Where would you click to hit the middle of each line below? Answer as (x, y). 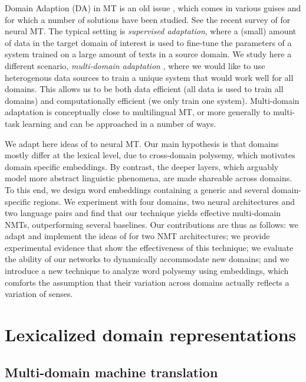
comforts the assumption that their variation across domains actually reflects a (147, 282)
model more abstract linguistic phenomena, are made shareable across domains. (149, 178)
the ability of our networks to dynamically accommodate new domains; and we (147, 259)
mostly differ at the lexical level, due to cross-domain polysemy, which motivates (150, 155)
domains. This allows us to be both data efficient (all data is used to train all (144, 89)
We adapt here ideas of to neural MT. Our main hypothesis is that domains (142, 143)
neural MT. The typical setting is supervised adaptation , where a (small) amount (151, 31)
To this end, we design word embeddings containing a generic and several (137, 189)
